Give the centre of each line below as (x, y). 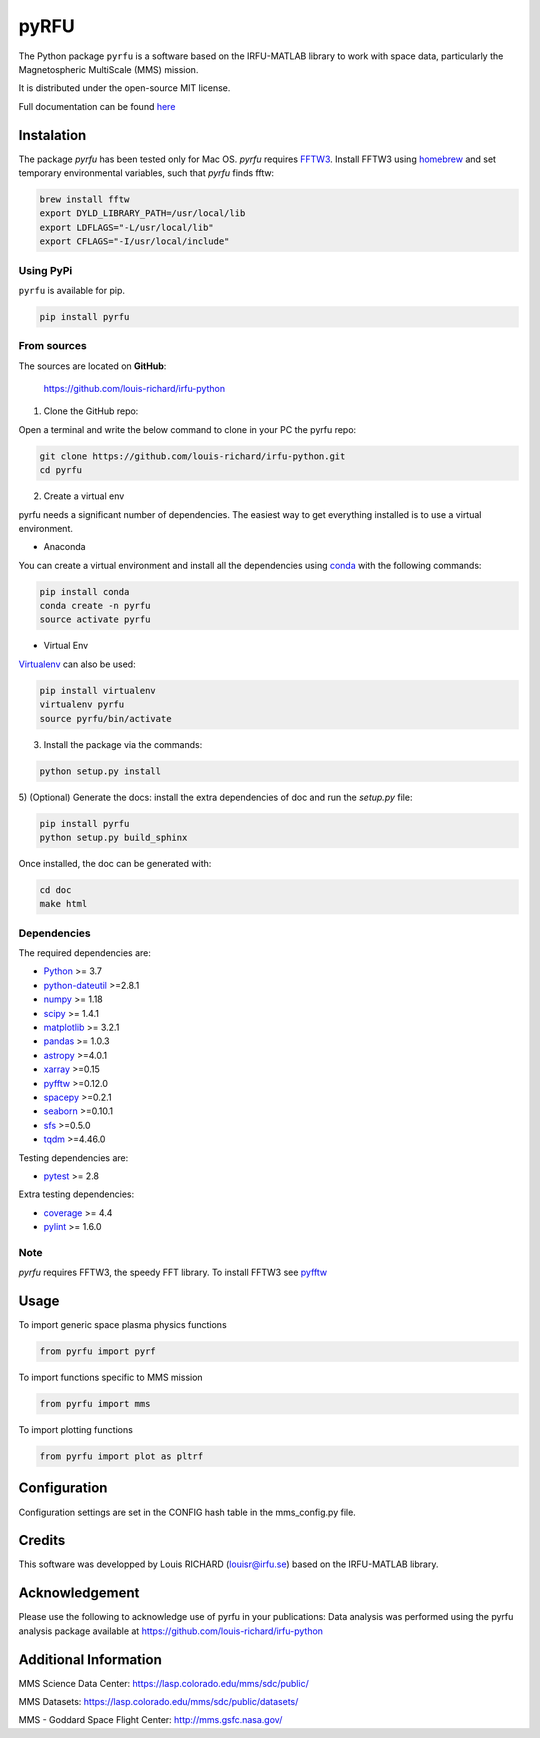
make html (63, 904)
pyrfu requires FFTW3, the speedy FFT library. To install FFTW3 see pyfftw (173, 1272)
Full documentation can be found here (97, 106)
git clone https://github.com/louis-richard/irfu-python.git (192, 456)
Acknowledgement (79, 1593)
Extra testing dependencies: (76, 1194)
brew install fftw (84, 199)
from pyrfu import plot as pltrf (121, 1456)
